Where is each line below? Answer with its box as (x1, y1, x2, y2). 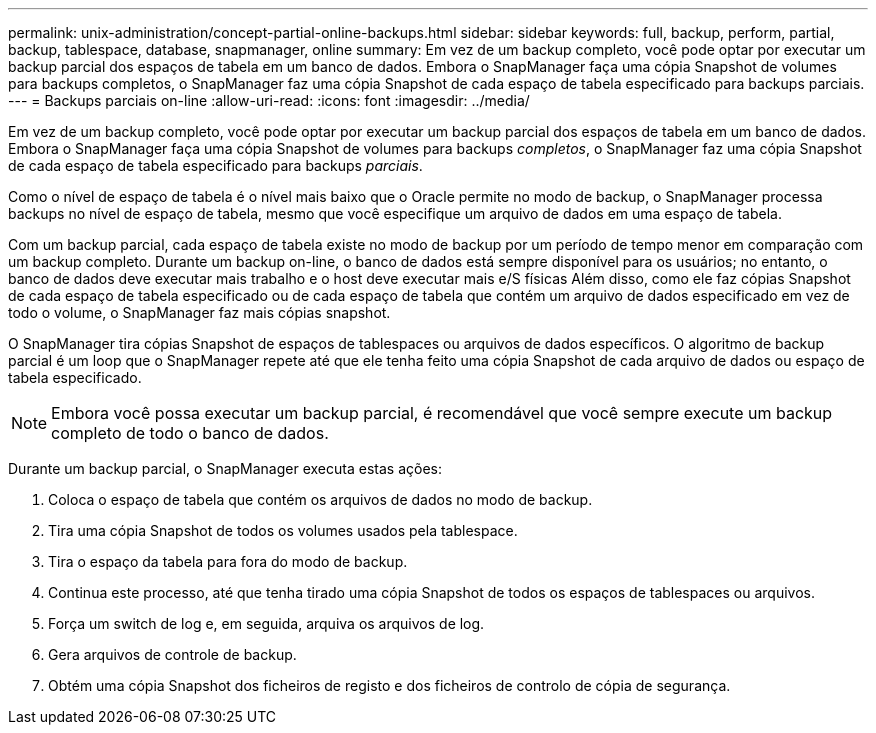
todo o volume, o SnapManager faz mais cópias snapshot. (8, 304, 391, 321)
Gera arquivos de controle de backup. (48, 646, 297, 663)
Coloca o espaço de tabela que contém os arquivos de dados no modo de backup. (48, 491, 593, 508)
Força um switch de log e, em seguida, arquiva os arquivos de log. (48, 615, 485, 632)
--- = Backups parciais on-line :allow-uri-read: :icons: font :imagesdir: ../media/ (8, 92, 530, 109)
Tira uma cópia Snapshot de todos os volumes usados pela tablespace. (48, 522, 518, 539)
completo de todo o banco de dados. (51, 423, 329, 443)
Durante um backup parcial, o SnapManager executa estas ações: (8, 460, 442, 477)
